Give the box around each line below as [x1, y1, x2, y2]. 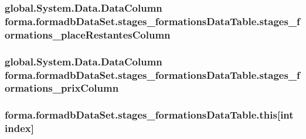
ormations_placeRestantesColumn [5, 27, 171, 41]
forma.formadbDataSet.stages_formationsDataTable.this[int [5, 107, 294, 122]
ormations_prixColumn [5, 81, 119, 95]
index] [5, 121, 34, 135]
